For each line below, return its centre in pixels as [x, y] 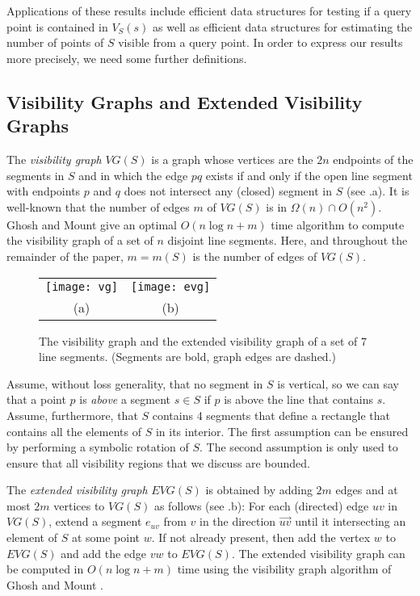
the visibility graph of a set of [80, 240]
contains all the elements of [74, 431]
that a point [36, 399]
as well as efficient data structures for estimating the [283, 26]
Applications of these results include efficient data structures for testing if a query [209, 10]
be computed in [45, 569]
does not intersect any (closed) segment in [228, 191]
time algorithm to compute [338, 224]
